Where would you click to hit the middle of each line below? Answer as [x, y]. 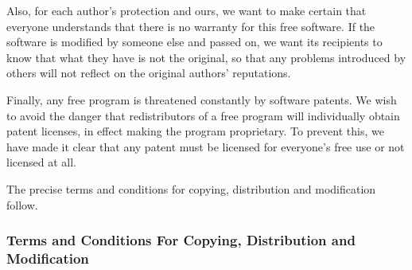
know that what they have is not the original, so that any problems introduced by [206, 57]
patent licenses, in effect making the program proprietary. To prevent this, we [195, 131]
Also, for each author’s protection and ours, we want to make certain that [187, 10]
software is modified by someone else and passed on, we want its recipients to [194, 42]
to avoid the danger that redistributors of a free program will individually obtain [203, 115]
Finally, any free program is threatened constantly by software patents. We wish [202, 99]
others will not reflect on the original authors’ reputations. [149, 73]
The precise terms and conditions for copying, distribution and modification [191, 188]
